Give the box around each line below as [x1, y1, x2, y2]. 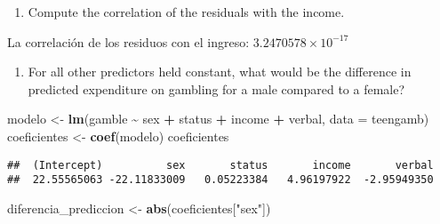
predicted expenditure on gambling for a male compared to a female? [28, 79, 405, 98]
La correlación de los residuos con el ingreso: [7, 32, 250, 51]
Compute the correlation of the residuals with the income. [28, 3, 345, 20]
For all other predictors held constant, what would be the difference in [28, 62, 412, 81]
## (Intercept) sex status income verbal [7, 158, 434, 172]
